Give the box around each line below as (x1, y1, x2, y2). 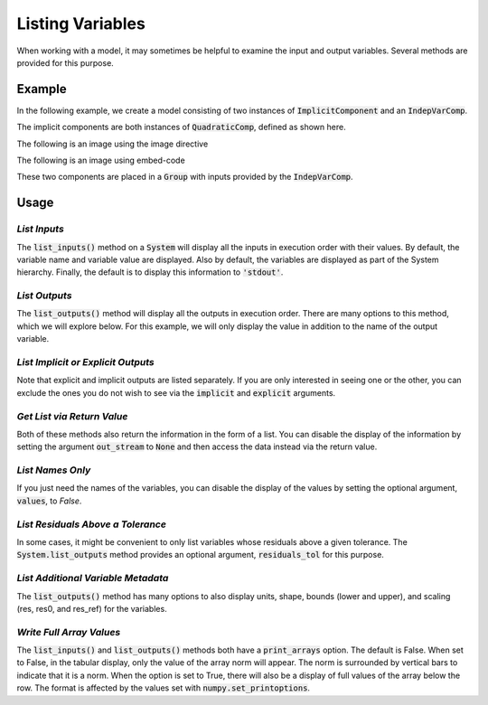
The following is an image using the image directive (16, 138, 209, 149)
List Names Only (16, 464, 91, 476)
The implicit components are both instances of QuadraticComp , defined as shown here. (16, 122, 347, 133)
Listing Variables (16, 14, 146, 33)
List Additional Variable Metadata (16, 572, 169, 585)
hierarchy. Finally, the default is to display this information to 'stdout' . (16, 267, 284, 277)
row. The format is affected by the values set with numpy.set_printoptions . (16, 682, 311, 693)
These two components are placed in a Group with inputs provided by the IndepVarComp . (16, 172, 353, 183)
